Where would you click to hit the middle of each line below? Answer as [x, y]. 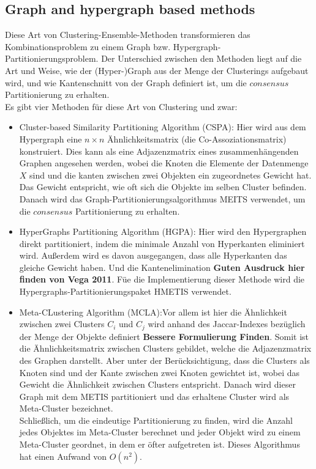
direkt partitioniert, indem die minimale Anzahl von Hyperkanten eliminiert [162, 243]
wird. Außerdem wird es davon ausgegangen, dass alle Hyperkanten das [153, 255]
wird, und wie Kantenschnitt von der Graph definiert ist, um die [126, 82]
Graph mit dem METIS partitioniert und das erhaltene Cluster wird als [154, 396]
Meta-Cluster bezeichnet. [66, 408]
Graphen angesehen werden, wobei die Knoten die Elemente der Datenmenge [164, 163]
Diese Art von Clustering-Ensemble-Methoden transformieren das [128, 35]
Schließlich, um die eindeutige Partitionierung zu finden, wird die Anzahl [156, 420]
